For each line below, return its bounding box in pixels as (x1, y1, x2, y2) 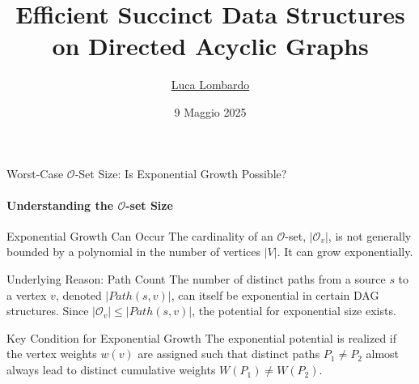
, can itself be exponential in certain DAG (171, 286, 379, 303)
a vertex (6, 286, 47, 303)
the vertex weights (6, 345, 97, 362)
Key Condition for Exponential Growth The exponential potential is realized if (6, 329, 396, 346)
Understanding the (6, 196, 114, 213)
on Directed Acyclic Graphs (52, 29, 369, 62)
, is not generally (328, 227, 412, 244)
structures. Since (6, 302, 89, 319)
